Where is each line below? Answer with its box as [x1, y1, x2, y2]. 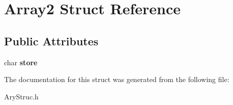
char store [4, 57, 38, 67]
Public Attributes [4, 33, 99, 48]
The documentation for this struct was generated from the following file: [4, 74, 229, 85]
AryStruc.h [4, 91, 39, 101]
